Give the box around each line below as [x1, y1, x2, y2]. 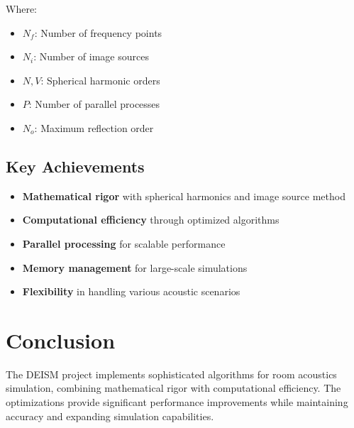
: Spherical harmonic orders [40, 72, 160, 87]
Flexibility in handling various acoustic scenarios [22, 284, 240, 299]
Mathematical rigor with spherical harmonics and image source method [22, 188, 345, 203]
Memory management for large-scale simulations [22, 260, 248, 275]
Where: [6, 1, 37, 16]
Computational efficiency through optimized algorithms [22, 212, 280, 227]
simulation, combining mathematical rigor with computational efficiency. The [6, 380, 341, 395]
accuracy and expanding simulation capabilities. [6, 408, 214, 423]
